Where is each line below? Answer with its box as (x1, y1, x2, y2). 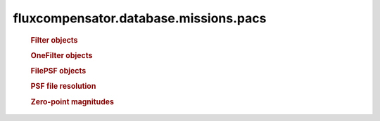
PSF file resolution (30, 81, 96, 91)
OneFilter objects (30, 50, 93, 60)
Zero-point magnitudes (30, 97, 114, 106)
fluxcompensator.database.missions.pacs (13, 10, 267, 26)
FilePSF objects (30, 66, 87, 76)
